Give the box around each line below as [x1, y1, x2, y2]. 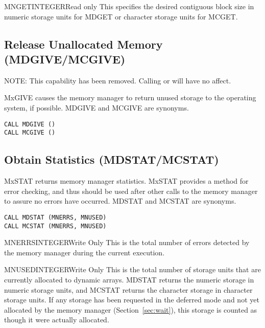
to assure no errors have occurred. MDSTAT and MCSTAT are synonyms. [4, 195, 236, 206]
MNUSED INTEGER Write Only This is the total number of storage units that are [4, 264, 261, 275]
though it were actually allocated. [4, 314, 109, 325]
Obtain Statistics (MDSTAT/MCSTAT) [4, 151, 219, 167]
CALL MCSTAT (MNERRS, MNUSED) [4, 222, 107, 230]
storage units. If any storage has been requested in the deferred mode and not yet [4, 294, 259, 305]
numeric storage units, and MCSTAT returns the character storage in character [4, 284, 253, 295]
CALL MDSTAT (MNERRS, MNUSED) [4, 213, 107, 221]
